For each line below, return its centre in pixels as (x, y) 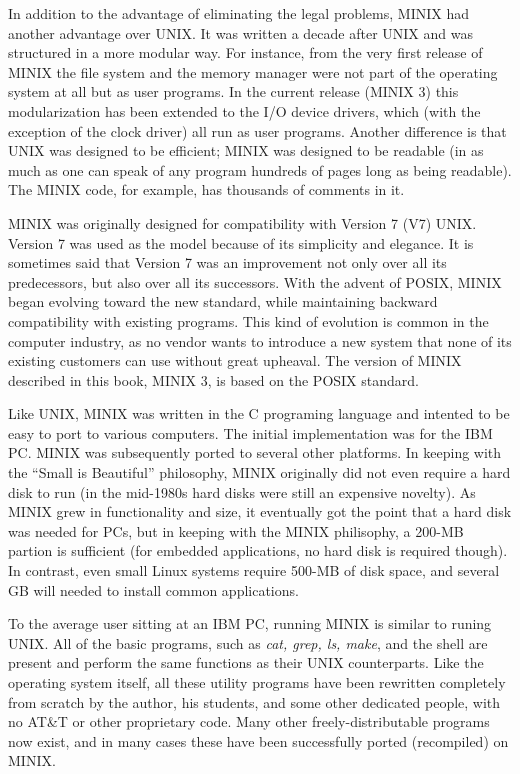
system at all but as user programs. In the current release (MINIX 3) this (233, 91)
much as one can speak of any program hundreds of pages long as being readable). (260, 169)
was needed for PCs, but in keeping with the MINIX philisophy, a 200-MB (236, 530)
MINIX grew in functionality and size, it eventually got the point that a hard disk (260, 511)
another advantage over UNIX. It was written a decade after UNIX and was (240, 32)
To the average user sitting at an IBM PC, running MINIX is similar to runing (250, 623)
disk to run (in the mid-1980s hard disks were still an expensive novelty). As (242, 491)
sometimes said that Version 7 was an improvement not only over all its (227, 262)
